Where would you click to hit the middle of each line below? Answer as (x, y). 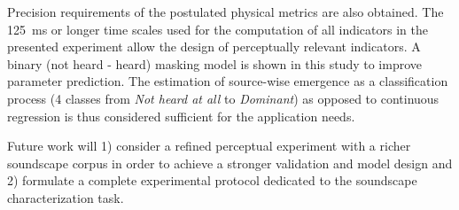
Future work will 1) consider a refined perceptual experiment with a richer (209, 146)
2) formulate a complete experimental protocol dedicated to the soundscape (212, 180)
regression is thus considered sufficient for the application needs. (181, 116)
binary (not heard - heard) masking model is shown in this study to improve (215, 63)
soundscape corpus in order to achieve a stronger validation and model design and (230, 163)
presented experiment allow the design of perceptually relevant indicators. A (214, 47)
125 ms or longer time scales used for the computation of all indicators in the (218, 29)
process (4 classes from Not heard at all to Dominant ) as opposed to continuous (223, 98)
